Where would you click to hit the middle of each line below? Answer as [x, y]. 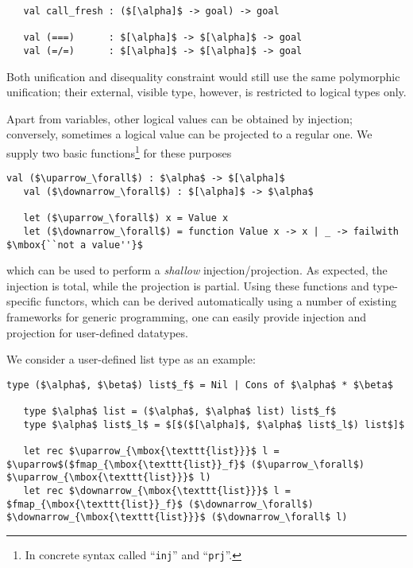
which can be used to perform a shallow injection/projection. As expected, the [197, 270]
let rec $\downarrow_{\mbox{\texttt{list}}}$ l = [157, 491]
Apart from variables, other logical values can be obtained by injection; [179, 118]
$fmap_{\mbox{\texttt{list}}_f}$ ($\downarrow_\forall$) [160, 504]
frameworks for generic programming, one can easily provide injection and [187, 316]
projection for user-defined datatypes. [97, 332]
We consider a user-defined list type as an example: [131, 359]
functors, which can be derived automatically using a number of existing [221, 301]
